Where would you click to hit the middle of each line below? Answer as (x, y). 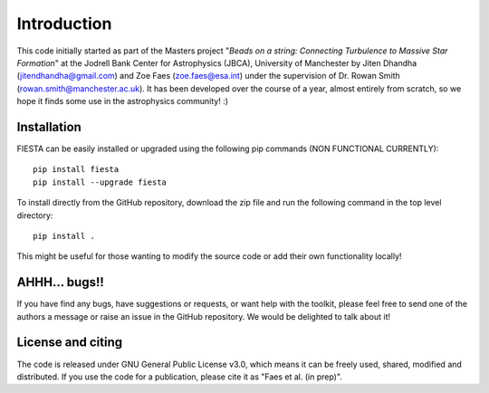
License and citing (69, 343)
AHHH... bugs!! (60, 282)
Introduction (64, 24)
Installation (49, 127)
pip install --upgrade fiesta (100, 182)
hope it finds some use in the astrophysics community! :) (123, 101)
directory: (35, 215)
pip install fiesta (76, 169)
